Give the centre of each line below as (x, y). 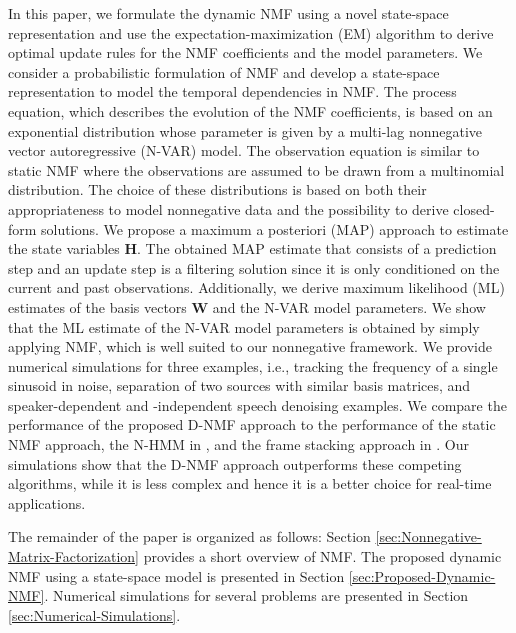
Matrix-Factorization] (73, 556)
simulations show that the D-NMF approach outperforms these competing (235, 463)
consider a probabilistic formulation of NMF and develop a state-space (224, 71)
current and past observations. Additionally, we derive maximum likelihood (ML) (256, 287)
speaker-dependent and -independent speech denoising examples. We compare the (257, 404)
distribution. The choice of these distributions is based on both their (217, 189)
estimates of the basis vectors (97, 306)
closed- (474, 208)
